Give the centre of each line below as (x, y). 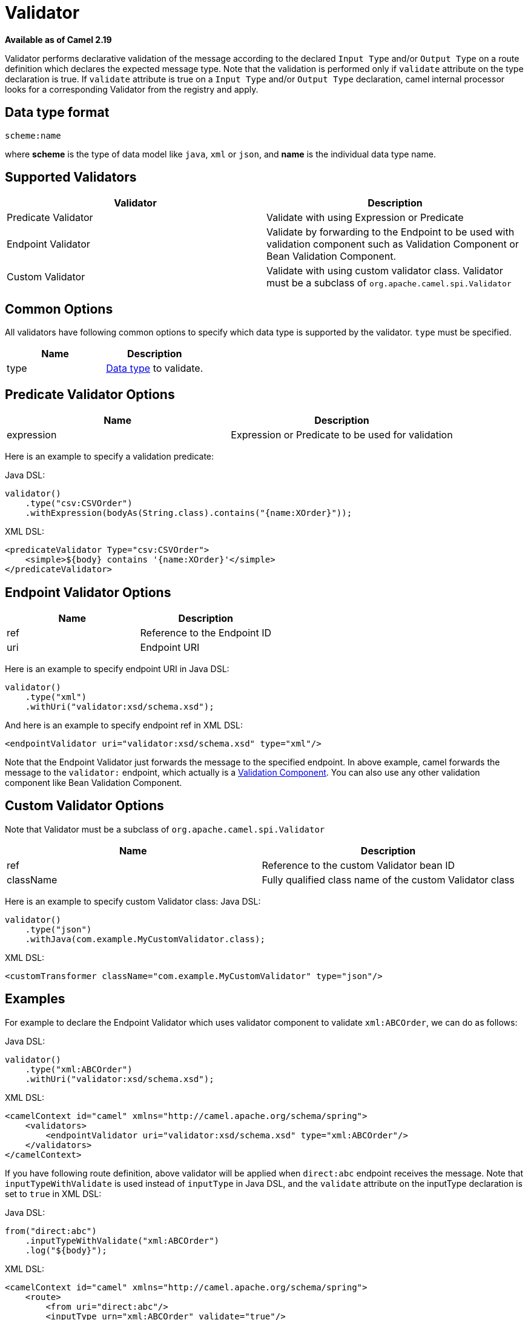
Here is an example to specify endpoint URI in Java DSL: (117, 668)
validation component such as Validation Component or (393, 244)
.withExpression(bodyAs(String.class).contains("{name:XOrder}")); (189, 513)
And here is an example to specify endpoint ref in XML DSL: (124, 725)
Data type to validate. (155, 368)
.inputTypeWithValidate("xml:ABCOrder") (122, 1240)
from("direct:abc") (51, 1231)
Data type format (57, 113)
